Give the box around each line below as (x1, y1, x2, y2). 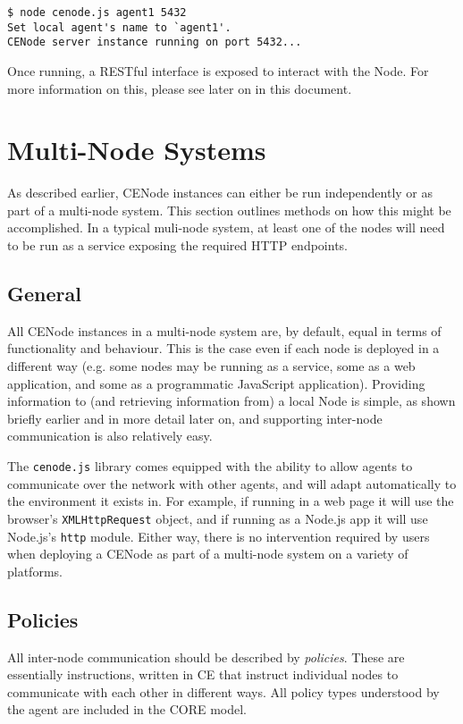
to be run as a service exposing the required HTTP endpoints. (7, 236, 348, 255)
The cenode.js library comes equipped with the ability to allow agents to (7, 457, 413, 476)
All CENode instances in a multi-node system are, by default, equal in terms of (7, 321, 442, 340)
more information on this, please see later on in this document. (7, 79, 352, 97)
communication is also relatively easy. (7, 426, 213, 445)
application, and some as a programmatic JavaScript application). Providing (7, 374, 425, 392)
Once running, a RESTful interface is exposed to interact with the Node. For (7, 61, 429, 80)
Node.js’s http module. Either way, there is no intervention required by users (7, 526, 430, 545)
